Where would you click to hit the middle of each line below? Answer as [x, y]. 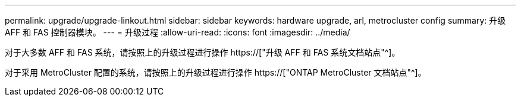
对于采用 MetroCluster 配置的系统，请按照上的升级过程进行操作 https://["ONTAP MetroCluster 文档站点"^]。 [216, 72]
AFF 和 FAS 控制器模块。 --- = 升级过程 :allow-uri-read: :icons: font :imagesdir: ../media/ [178, 32]
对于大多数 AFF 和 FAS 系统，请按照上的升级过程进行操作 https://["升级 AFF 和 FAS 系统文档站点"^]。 [203, 52]
